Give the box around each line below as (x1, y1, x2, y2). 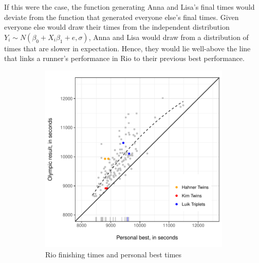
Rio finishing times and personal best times (45, 249, 182, 259)
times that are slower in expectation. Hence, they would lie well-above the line (4, 43, 251, 53)
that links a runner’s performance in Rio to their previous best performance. (4, 53, 245, 64)
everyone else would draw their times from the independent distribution (4, 22, 230, 32)
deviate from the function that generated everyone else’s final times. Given (4, 11, 239, 22)
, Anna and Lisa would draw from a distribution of (88, 31, 249, 42)
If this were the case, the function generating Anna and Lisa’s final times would (4, 2, 255, 12)
